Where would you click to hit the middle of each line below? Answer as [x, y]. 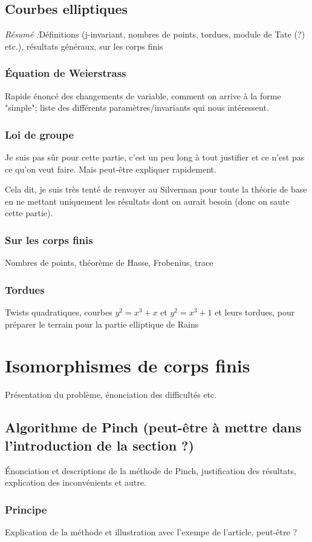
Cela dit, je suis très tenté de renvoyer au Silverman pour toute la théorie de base [156, 189]
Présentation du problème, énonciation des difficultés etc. [111, 395]
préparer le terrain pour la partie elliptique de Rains [102, 324]
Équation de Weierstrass [66, 73]
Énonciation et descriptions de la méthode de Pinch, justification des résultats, [151, 470]
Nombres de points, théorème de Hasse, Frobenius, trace [109, 263]
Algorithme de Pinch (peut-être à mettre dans [153, 427]
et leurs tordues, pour [255, 312]
